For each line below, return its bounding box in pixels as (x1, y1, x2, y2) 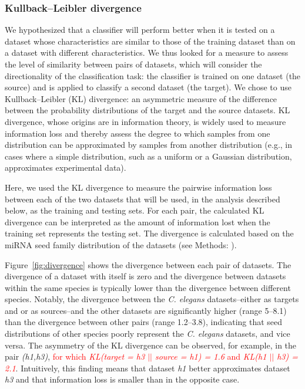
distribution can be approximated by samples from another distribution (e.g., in (5, 138, 293, 151)
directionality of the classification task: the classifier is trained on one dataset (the (5, 69, 301, 82)
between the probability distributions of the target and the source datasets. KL (5, 104, 290, 116)
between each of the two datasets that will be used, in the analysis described (5, 192, 280, 205)
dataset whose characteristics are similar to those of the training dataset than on (5, 35, 296, 47)
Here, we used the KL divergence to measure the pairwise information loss (5, 181, 272, 193)
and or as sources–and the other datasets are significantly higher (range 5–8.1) (5, 304, 287, 316)
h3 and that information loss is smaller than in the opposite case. (5, 373, 240, 385)
